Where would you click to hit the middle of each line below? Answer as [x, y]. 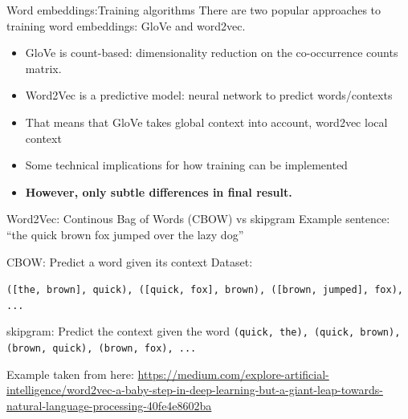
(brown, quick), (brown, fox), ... [102, 349]
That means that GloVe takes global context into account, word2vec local [206, 122]
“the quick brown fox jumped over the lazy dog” [125, 234]
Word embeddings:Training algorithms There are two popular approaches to [194, 10]
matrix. [43, 68]
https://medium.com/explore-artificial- [233, 374]
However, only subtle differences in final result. [159, 191]
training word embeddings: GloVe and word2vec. [126, 25]
